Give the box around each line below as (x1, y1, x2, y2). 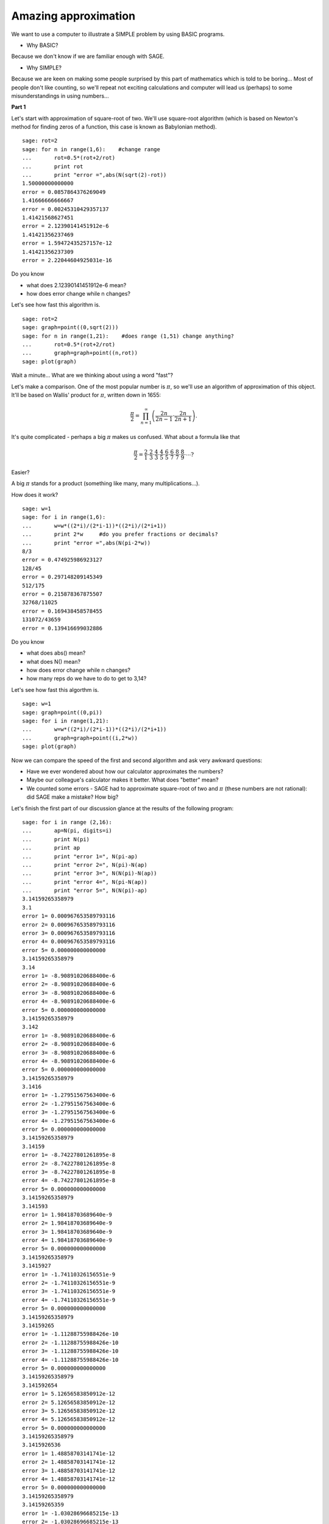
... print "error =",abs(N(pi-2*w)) (22, 539, 151, 546)
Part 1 (11, 104, 26, 111)
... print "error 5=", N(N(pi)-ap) (22, 887, 147, 894)
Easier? (11, 468, 30, 475)
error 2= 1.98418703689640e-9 (22, 1220, 113, 1227)
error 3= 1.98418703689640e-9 (22, 1228, 113, 1235)
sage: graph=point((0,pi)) (22, 709, 103, 716)
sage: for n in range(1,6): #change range (22, 146, 161, 152)
